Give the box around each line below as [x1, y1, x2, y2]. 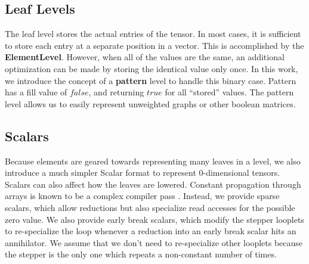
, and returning [88, 86, 144, 98]
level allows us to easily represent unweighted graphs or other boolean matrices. [5, 97, 296, 110]
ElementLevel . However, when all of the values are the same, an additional [5, 51, 285, 63]
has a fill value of [5, 86, 67, 98]
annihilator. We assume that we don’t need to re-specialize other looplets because [5, 236, 303, 249]
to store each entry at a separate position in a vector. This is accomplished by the [5, 39, 304, 51]
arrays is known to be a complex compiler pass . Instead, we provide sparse [5, 190, 280, 202]
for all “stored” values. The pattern [165, 86, 294, 98]
